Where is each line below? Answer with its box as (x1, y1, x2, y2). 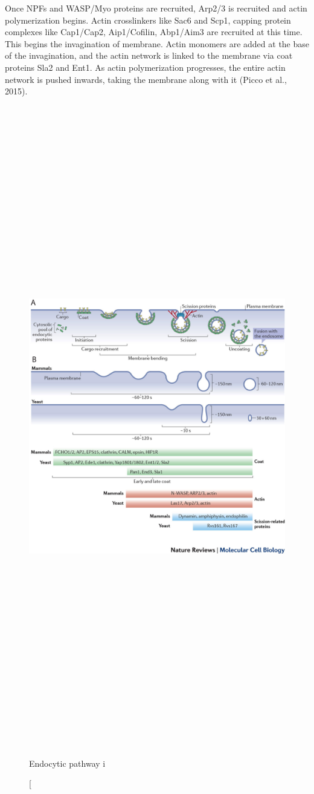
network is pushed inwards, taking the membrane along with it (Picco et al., (5, 73, 287, 85)
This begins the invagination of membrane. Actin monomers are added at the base (5, 37, 310, 50)
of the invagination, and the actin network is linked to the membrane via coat (5, 49, 293, 62)
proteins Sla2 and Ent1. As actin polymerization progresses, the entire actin (5, 61, 286, 73)
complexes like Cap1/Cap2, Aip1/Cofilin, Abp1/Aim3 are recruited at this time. (5, 25, 303, 38)
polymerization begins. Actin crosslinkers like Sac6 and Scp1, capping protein (5, 13, 291, 26)
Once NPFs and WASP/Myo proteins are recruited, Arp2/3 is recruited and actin (5, 2, 307, 14)
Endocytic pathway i (29, 756, 106, 769)
